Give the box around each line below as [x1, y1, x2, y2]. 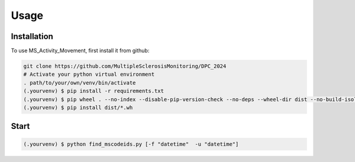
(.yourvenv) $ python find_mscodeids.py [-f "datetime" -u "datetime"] [23, 141, 239, 147]
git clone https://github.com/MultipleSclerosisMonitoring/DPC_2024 [23, 63, 227, 70]
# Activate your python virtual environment [23, 71, 155, 78]
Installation [11, 31, 53, 41]
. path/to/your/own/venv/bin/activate [23, 79, 136, 86]
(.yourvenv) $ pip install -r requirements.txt [23, 88, 164, 95]
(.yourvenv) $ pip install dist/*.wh [23, 104, 133, 111]
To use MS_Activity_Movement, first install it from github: [11, 47, 150, 54]
